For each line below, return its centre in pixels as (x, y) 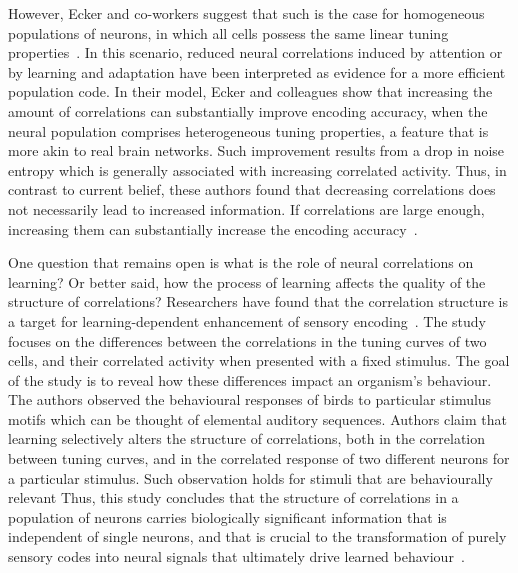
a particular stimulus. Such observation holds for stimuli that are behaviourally (250, 477)
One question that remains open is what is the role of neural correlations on (241, 262)
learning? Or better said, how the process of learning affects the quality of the (247, 281)
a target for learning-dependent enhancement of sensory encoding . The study (247, 320)
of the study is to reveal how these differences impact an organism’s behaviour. (250, 379)
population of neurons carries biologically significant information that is (227, 516)
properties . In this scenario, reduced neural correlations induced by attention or (255, 52)
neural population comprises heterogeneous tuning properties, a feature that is (248, 130)
